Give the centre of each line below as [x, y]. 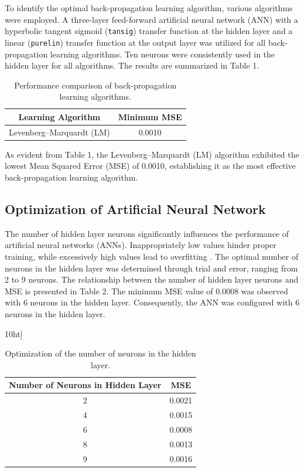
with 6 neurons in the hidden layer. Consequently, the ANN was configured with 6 [152, 302]
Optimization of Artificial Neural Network [135, 208]
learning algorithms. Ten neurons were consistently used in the [163, 54]
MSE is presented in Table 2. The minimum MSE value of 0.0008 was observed [146, 291]
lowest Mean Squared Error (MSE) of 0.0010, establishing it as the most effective [150, 166]
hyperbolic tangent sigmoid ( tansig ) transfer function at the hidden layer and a [149, 31]
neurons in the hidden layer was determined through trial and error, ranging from [151, 268]
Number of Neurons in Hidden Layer [85, 385]
